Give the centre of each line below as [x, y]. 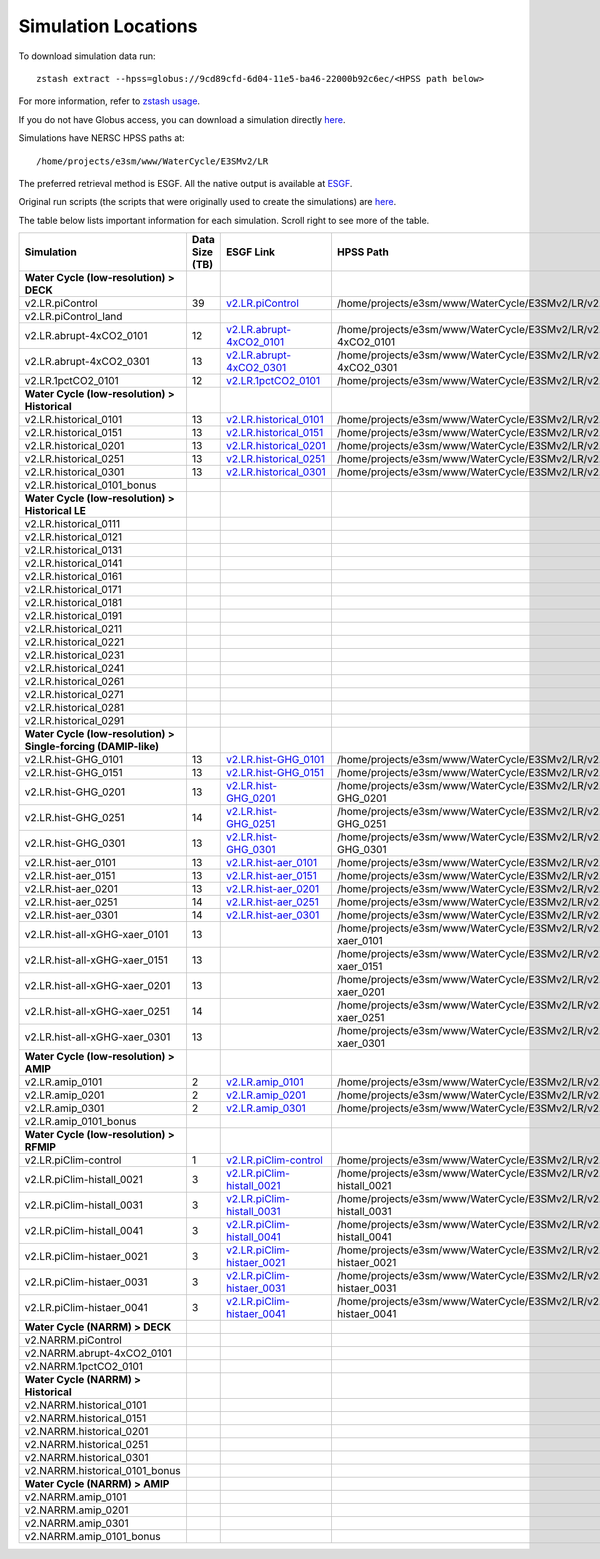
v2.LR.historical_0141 [73, 563]
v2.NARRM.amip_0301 [76, 1523]
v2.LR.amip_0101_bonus [80, 1122]
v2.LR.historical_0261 [74, 682]
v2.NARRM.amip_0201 [76, 1510]
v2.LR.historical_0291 [74, 721]
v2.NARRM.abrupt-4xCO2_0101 [98, 1353]
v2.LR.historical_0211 [73, 629]
